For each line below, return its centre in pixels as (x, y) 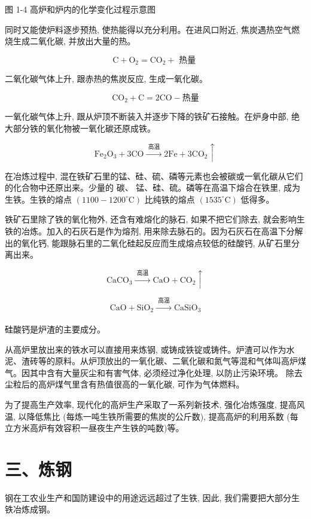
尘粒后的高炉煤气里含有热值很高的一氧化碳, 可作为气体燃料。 (125, 384)
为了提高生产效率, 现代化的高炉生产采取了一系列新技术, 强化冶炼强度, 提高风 (155, 404)
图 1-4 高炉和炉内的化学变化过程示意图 (80, 9)
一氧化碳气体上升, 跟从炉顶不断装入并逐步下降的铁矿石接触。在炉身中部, (147, 116)
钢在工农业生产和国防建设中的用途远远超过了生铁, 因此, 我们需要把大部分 (148, 497)
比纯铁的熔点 (170, 199)
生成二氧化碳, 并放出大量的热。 (74, 41)
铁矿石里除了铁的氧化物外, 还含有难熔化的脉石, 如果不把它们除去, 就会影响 (151, 219)
